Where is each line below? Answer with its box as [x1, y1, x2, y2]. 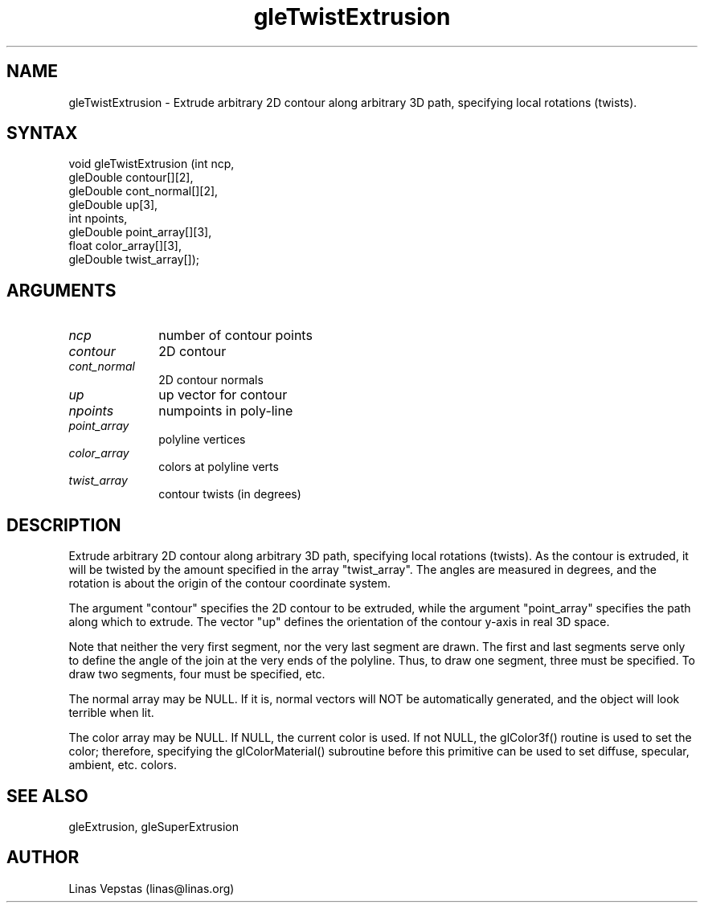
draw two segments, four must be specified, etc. [68, 667, 325, 682]
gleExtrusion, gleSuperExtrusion [68, 819, 239, 833]
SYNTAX [6, 123, 78, 144]
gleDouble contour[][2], [68, 170, 194, 185]
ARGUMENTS [6, 280, 117, 301]
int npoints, [68, 211, 128, 226]
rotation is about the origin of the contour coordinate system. [68, 576, 391, 591]
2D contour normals [158, 373, 264, 387]
